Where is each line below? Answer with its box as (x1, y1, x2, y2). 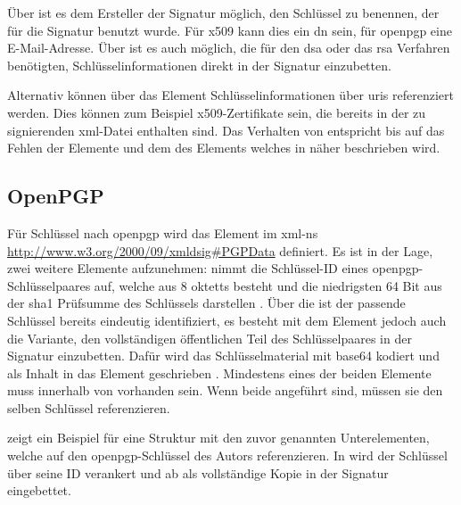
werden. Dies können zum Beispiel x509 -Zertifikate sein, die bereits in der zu (7, 103, 426, 121)
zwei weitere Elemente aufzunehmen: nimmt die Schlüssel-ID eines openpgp (7, 259, 419, 277)
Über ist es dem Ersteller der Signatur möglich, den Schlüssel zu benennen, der (7, 4, 440, 21)
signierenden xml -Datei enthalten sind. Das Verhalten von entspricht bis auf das (7, 120, 445, 139)
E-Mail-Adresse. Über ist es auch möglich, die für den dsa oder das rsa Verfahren (7, 38, 450, 57)
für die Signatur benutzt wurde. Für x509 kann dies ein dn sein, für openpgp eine (7, 21, 452, 39)
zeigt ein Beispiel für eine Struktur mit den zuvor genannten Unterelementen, (7, 428, 430, 447)
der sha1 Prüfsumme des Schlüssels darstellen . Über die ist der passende (7, 294, 406, 312)
